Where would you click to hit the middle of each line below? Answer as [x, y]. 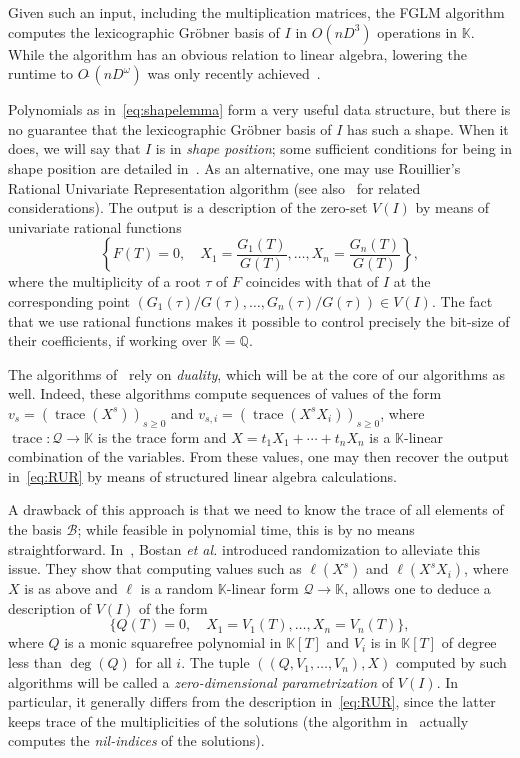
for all [153, 662]
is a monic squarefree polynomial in [173, 642]
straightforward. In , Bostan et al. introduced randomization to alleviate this [244, 548]
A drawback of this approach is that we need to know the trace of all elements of [256, 509]
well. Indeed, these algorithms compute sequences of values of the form [225, 393]
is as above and [71, 588]
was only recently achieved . [234, 73]
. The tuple [215, 662]
